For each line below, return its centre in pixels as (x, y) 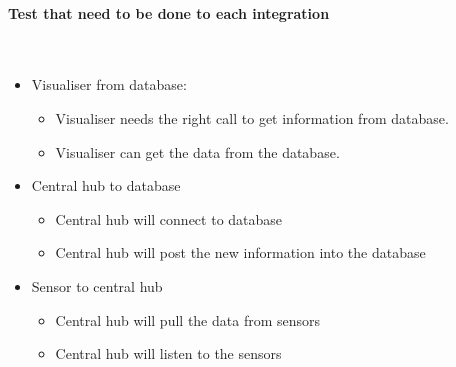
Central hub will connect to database (169, 218)
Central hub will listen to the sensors (168, 353)
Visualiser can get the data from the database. (197, 151)
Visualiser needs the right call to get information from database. (252, 117)
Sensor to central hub (97, 285)
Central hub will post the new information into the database (240, 252)
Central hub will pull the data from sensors (188, 319)
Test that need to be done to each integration (169, 12)
